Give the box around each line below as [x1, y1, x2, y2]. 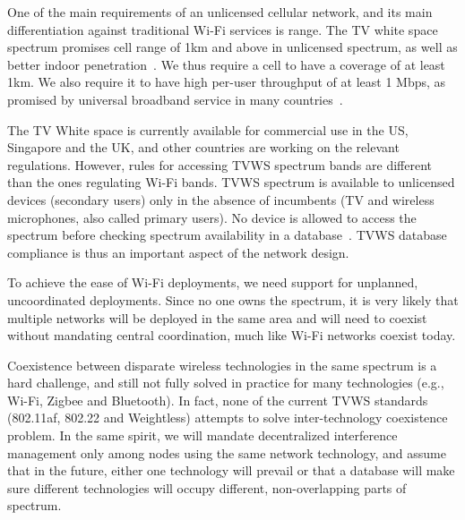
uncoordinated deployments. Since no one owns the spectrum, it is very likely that [7, 290, 459, 309]
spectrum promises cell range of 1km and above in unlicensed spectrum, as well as [7, 38, 458, 56]
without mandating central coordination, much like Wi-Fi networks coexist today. [7, 326, 456, 345]
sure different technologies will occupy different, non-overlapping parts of [7, 478, 407, 497]
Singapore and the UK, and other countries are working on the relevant [7, 138, 400, 157]
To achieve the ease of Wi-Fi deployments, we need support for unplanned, [7, 273, 418, 292]
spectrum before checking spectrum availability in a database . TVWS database [7, 226, 447, 244]
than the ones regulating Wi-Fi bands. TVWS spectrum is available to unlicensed [7, 173, 455, 192]
